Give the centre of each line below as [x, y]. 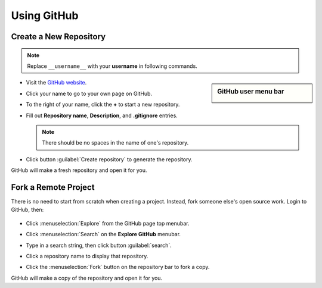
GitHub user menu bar [251, 92]
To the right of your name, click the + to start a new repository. [103, 105]
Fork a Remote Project [53, 187]
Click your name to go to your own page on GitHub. [89, 93]
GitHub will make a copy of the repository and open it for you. [87, 278]
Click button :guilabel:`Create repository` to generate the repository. [109, 159]
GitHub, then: [27, 210]
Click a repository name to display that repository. [87, 256]
